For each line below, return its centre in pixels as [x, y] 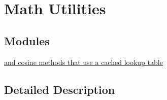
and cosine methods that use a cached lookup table [83, 62]
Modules [27, 40]
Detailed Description [60, 89]
